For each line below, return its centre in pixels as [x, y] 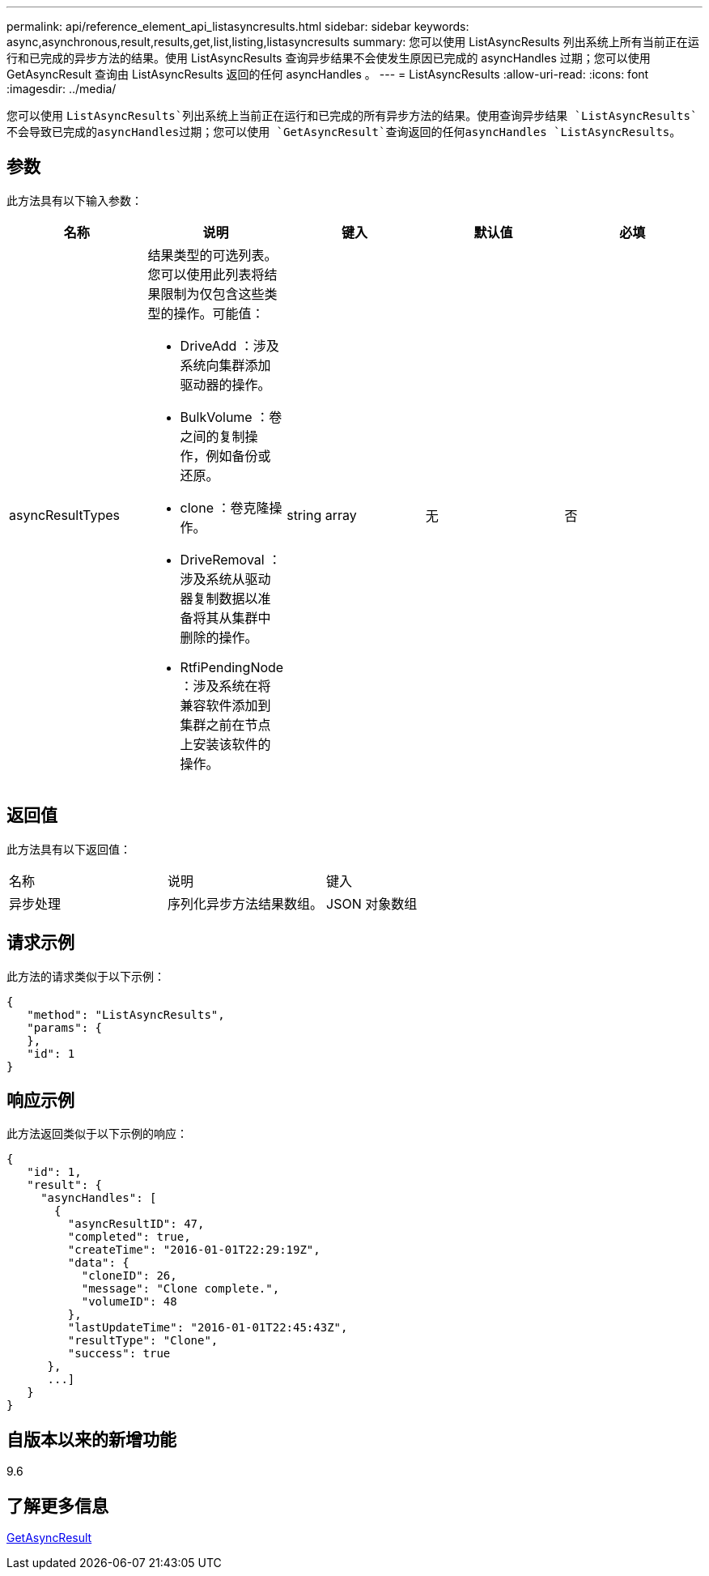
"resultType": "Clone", [143, 1341]
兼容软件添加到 [225, 705]
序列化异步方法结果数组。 [246, 903]
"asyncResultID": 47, [136, 1224]
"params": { [65, 1027]
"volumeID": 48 [129, 1302]
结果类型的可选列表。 [212, 255]
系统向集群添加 [225, 365]
